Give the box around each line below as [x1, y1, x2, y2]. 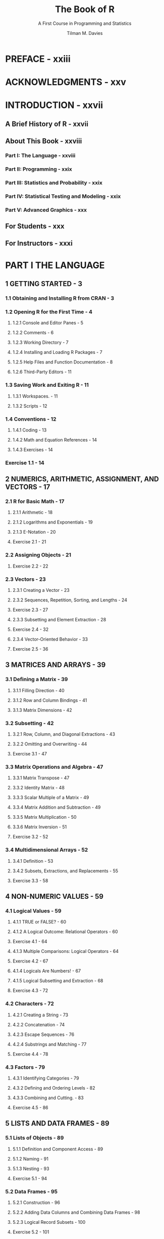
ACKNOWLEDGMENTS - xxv [5, 76, 126, 88]
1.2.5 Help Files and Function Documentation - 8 [12, 359, 113, 365]
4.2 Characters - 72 [5, 1000, 54, 1007]
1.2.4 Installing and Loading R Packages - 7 [12, 349, 102, 355]
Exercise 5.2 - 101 [12, 1229, 49, 1235]
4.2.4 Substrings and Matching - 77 [12, 1041, 87, 1047]
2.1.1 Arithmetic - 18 [12, 509, 53, 515]
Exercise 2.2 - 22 [12, 563, 49, 569]
